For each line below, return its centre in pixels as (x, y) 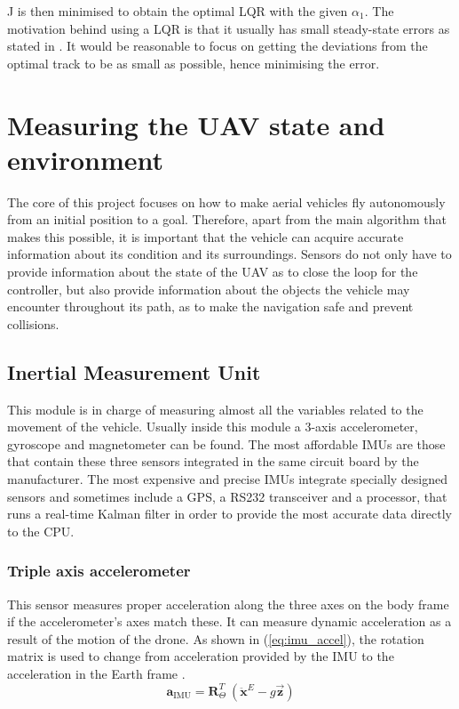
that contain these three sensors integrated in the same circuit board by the (213, 461)
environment (86, 159)
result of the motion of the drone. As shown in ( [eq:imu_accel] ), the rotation (216, 638)
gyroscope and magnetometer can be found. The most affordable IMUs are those (226, 443)
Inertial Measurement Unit (134, 371)
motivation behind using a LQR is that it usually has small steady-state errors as (229, 28)
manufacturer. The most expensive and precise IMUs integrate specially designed (228, 479)
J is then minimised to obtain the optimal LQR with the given (178, 11)
